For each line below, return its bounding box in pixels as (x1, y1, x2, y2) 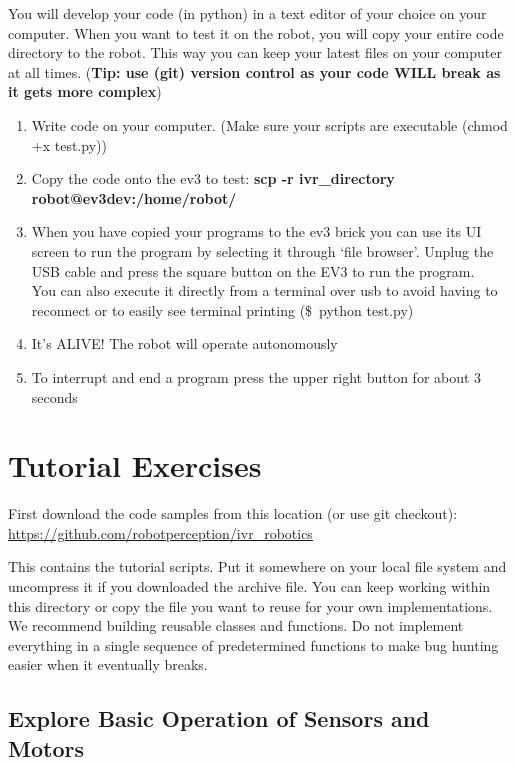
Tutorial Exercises (8, 445, 262, 486)
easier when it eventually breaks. (8, 654, 208, 675)
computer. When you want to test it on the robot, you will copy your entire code (8, 22, 504, 43)
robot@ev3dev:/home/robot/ (31, 187, 237, 208)
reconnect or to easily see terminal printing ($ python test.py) (31, 299, 414, 320)
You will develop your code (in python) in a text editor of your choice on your (8, 3, 487, 23)
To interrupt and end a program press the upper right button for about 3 (31, 366, 482, 387)
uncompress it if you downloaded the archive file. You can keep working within (8, 576, 491, 596)
